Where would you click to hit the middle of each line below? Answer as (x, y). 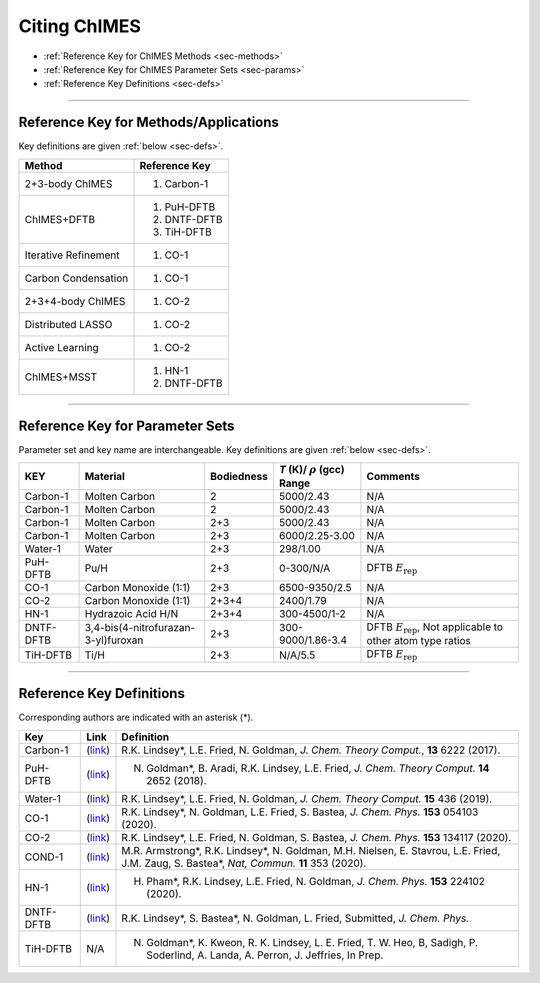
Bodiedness (239, 476)
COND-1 (44, 857)
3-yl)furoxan (114, 640)
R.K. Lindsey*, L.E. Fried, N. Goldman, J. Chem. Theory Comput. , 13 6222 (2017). (311, 750)
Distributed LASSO (68, 324)
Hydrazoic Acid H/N (131, 613)
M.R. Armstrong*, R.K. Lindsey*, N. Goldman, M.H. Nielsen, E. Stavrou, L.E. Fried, (311, 850)
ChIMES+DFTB (59, 219)
